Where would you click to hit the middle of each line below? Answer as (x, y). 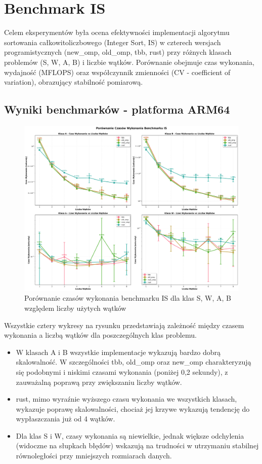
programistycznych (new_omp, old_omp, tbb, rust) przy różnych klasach (118, 52)
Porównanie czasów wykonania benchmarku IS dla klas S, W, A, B (128, 298)
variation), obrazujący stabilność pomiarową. (74, 82)
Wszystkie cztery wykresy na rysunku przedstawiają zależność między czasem (124, 325)
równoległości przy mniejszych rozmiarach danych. (94, 456)
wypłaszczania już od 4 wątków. (65, 419)
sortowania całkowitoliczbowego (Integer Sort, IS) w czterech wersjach (113, 42)
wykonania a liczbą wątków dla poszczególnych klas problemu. (100, 335)
